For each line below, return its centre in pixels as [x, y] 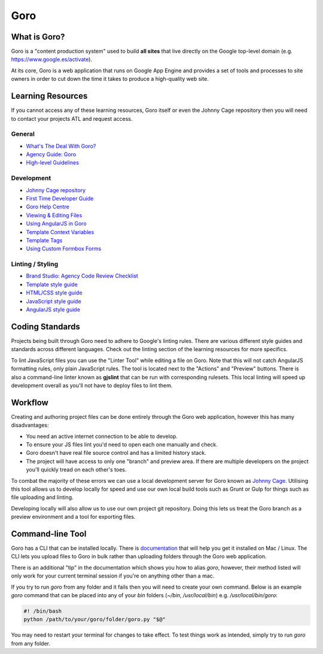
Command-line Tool [49, 533]
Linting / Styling [35, 264]
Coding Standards [45, 326]
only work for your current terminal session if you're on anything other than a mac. [113, 576]
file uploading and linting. [42, 497]
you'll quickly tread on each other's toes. [76, 470]
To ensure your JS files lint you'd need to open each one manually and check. [122, 444]
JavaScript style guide [54, 301]
